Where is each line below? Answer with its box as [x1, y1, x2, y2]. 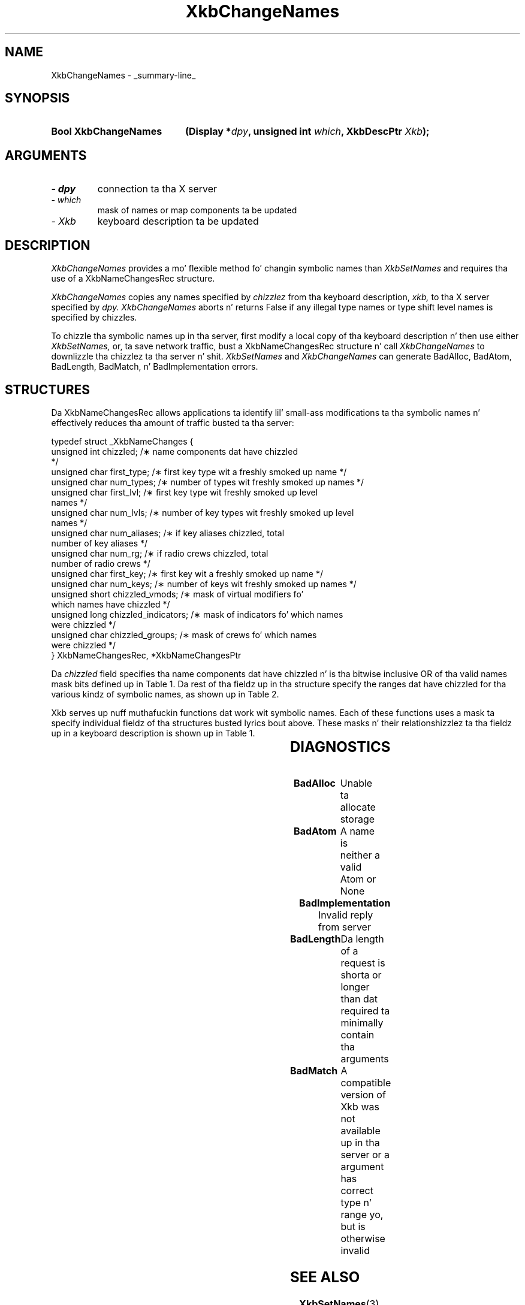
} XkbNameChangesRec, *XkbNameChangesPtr [51, 650, 242, 660]
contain [340, 1028, 375, 1041]
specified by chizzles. [51, 312, 137, 323]
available [340, 1124, 381, 1137]
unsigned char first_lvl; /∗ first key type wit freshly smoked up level [51, 487, 318, 497]
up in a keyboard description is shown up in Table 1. [51, 727, 255, 738]
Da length [340, 932, 384, 945]
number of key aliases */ [51, 537, 148, 548]
